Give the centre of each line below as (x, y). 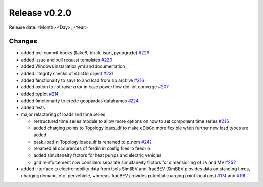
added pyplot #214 (40, 94)
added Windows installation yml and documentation (73, 66)
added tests (33, 107)
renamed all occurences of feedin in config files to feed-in (92, 148)
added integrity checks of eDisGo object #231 (67, 73)
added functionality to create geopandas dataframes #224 (80, 101)
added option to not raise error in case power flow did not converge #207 (95, 87)
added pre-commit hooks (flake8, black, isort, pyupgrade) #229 (85, 53)
